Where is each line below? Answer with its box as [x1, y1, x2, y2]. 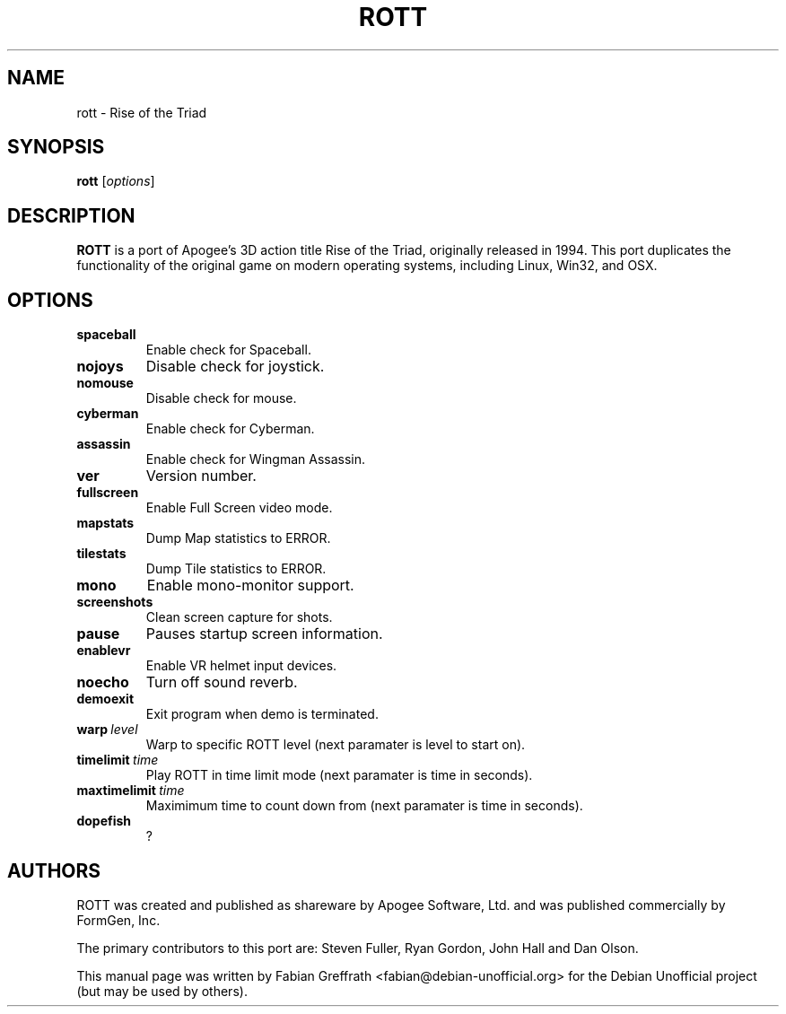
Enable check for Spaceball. [145, 342, 311, 358]
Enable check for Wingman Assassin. [145, 451, 365, 468]
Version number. [145, 467, 257, 485]
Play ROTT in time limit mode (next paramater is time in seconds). [145, 767, 533, 783]
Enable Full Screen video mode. [145, 500, 333, 516]
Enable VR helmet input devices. [145, 658, 337, 674]
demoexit [76, 691, 135, 707]
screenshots [76, 594, 153, 610]
